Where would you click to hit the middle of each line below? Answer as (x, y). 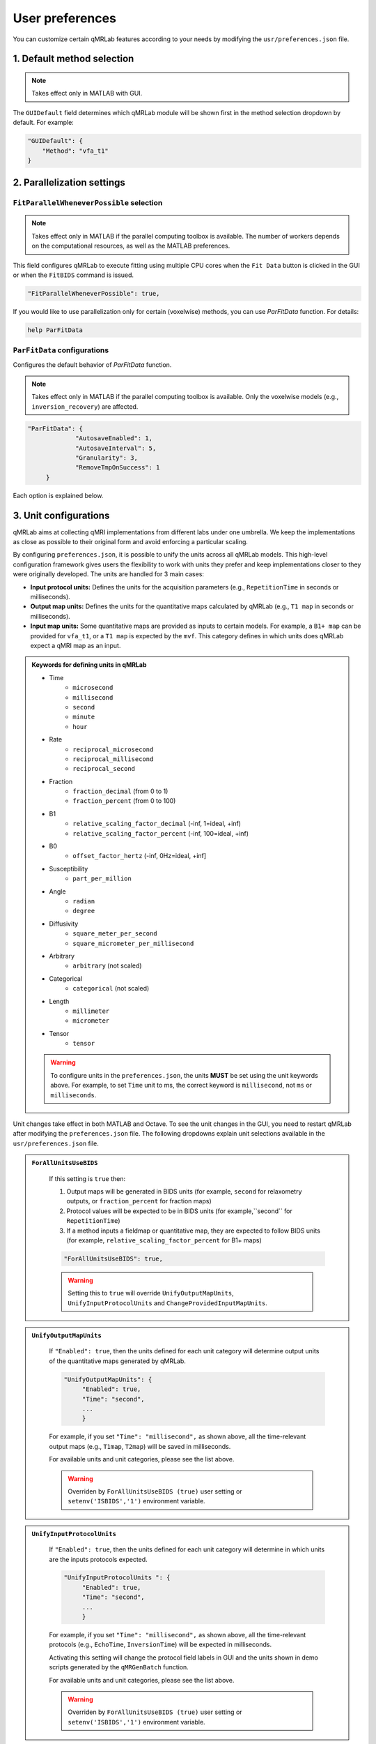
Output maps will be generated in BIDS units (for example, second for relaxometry (184, 1191)
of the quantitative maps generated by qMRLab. (117, 1361)
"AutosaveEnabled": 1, (114, 438)
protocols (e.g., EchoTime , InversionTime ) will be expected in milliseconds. (160, 1645)
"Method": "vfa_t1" (76, 151)
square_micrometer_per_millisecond (133, 943)
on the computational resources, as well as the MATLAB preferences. (131, 246)
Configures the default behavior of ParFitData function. (92, 364)
